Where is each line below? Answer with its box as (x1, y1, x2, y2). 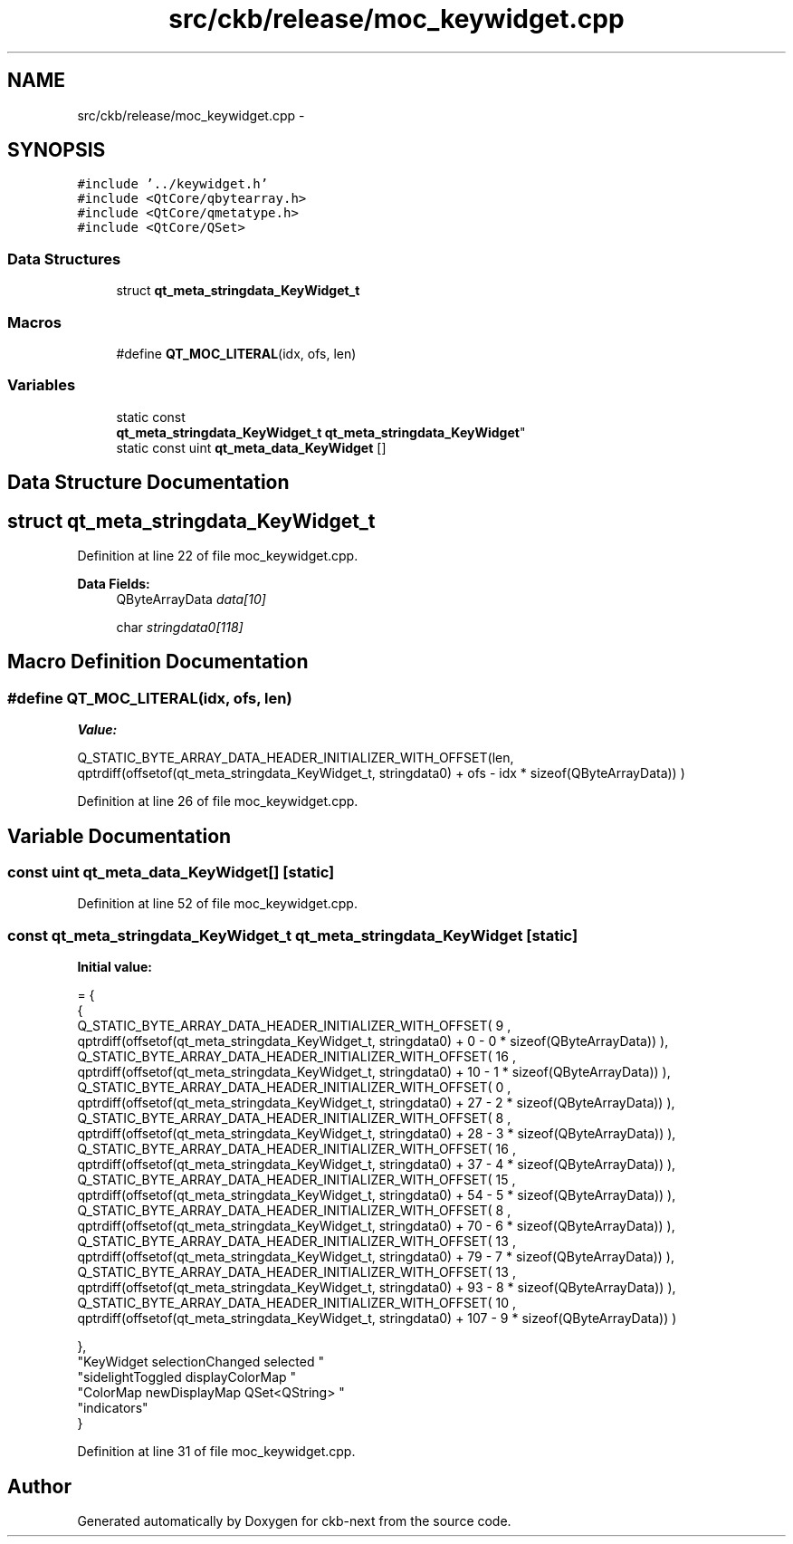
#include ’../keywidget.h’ (77, 177, 269, 192)
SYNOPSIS (7, 139, 106, 162)
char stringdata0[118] (116, 619, 244, 635)
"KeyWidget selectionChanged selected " (77, 1354, 324, 1370)
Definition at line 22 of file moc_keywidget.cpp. (77, 547, 358, 563)
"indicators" (77, 1400, 148, 1416)
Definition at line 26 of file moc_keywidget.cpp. (77, 793, 358, 810)
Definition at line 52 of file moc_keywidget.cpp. (77, 896, 358, 912)
